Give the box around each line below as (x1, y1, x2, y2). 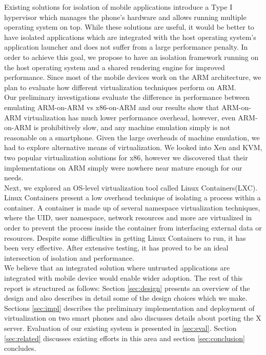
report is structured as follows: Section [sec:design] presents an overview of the (4, 282, 250, 293)
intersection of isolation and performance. (4, 252, 134, 263)
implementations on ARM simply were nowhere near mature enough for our (4, 162, 242, 173)
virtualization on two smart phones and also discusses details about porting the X (4, 312, 261, 323)
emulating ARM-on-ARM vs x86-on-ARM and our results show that (4, 101, 219, 112)
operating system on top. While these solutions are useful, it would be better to (4, 22, 254, 32)
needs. (4, 172, 24, 183)
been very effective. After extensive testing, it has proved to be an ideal (4, 242, 229, 253)
